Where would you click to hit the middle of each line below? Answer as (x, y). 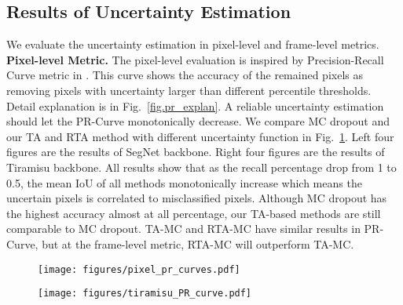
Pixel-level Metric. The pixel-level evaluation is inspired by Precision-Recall (195, 59)
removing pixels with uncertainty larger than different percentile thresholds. (189, 90)
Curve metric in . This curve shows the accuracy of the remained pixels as (185, 75)
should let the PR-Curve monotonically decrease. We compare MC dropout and (198, 121)
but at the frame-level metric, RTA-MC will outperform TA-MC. (198, 243)
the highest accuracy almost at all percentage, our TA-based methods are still (194, 213)
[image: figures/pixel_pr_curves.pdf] (139, 269)
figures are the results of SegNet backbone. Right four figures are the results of (196, 152)
